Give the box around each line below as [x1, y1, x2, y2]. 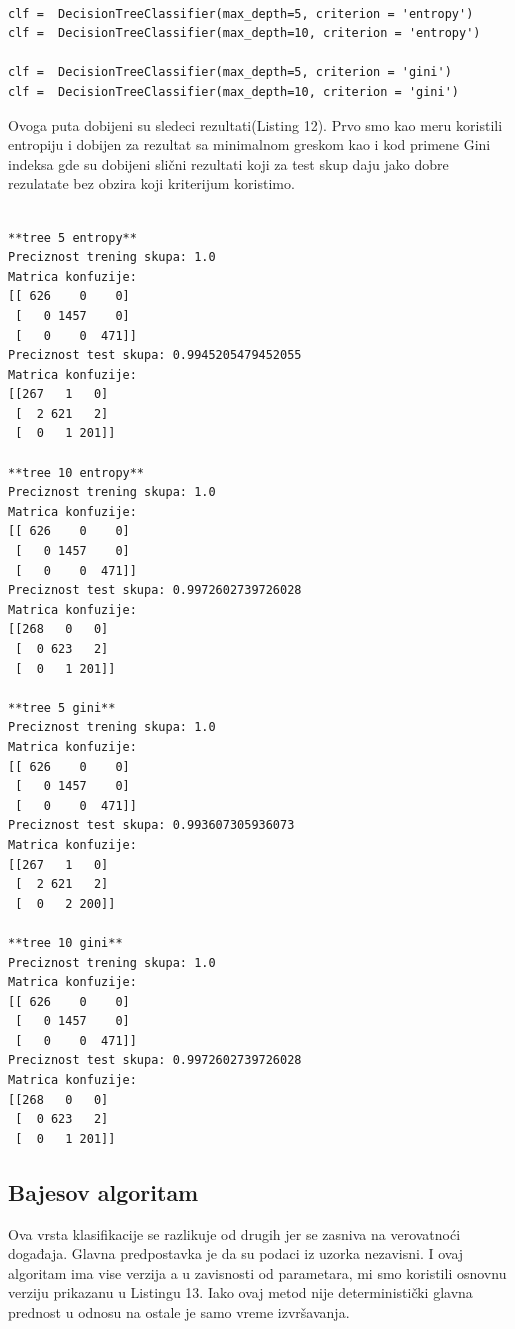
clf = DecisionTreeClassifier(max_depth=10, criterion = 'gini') [8, 84, 460, 99]
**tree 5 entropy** [8, 230, 137, 245]
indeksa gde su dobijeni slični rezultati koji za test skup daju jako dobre [8, 153, 449, 174]
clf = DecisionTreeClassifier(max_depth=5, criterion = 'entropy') [8, 6, 474, 21]
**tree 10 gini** [8, 935, 123, 950]
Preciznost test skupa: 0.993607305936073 [8, 818, 295, 833]
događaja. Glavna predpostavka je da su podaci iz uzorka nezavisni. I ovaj [8, 1243, 464, 1264]
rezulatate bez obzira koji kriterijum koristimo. [8, 173, 295, 194]
